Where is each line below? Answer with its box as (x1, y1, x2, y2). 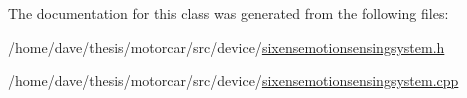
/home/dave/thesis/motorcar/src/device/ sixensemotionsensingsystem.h (8, 36, 445, 57)
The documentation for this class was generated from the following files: (8, 3, 449, 23)
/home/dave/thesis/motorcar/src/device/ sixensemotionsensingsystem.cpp (8, 70, 459, 91)
